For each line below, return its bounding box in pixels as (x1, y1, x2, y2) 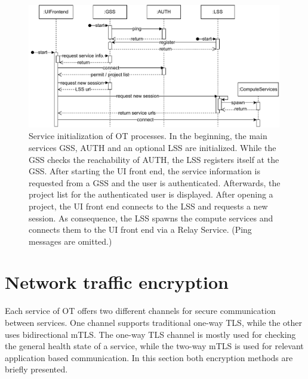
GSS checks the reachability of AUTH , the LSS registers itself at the (29, 153, 279, 165)
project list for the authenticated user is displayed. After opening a (29, 188, 273, 201)
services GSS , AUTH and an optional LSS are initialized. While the (29, 141, 276, 153)
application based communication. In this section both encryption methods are (5, 351, 293, 363)
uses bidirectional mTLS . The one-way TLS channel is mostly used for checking (5, 328, 296, 340)
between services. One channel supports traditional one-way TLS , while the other (5, 316, 303, 329)
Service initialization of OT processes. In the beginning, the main (29, 130, 267, 142)
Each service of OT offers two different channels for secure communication (5, 304, 276, 317)
